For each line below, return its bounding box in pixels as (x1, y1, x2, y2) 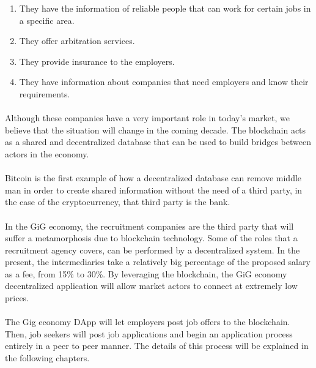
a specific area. (19, 13, 75, 26)
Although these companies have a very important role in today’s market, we (5, 111, 290, 124)
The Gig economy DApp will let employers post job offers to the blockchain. (5, 315, 290, 328)
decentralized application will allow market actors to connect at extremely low (5, 279, 298, 292)
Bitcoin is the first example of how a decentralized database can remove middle (5, 171, 302, 184)
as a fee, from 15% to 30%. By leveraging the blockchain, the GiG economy (5, 267, 287, 280)
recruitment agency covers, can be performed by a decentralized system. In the (5, 243, 300, 256)
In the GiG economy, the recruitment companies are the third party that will (5, 219, 294, 232)
